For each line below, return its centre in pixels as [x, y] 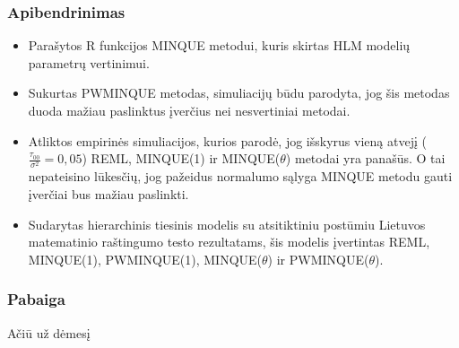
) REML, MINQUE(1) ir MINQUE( [181, 158]
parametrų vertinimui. [89, 62]
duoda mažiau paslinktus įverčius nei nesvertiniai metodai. [189, 110]
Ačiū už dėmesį [49, 332]
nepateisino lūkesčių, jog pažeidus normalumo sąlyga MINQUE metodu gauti [240, 176]
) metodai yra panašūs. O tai [365, 158]
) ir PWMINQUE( [318, 259]
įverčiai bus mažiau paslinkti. [108, 193]
